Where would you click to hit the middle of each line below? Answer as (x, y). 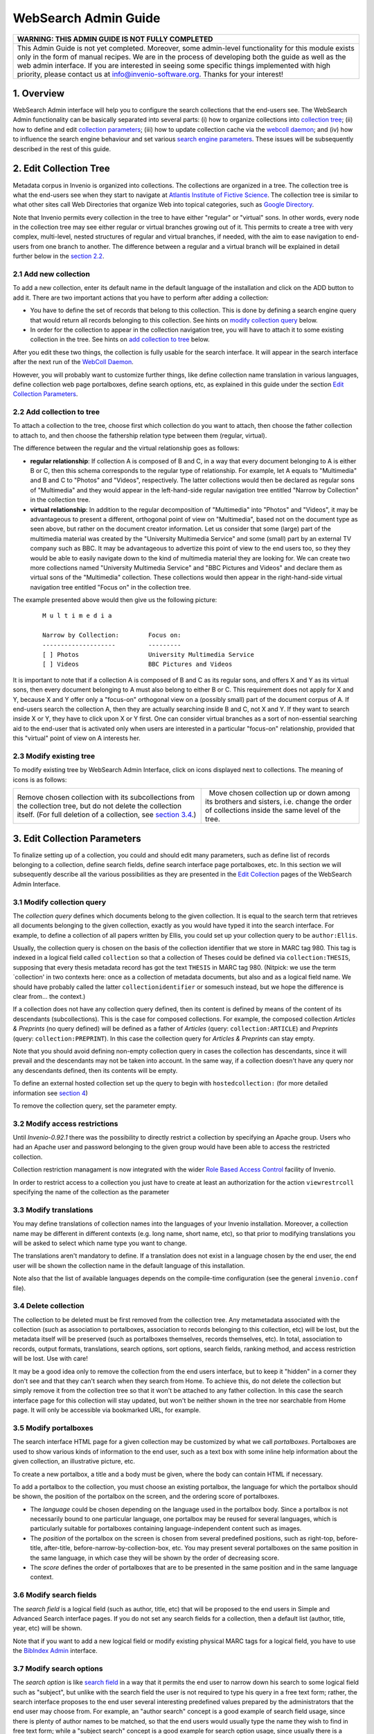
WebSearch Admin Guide (87, 18)
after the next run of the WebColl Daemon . (73, 362)
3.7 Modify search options (58, 1668)
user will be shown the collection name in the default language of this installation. (129, 1265)
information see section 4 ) (50, 1093)
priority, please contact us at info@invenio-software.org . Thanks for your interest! (150, 74)
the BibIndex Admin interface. (55, 1651)
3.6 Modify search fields (55, 1595)
